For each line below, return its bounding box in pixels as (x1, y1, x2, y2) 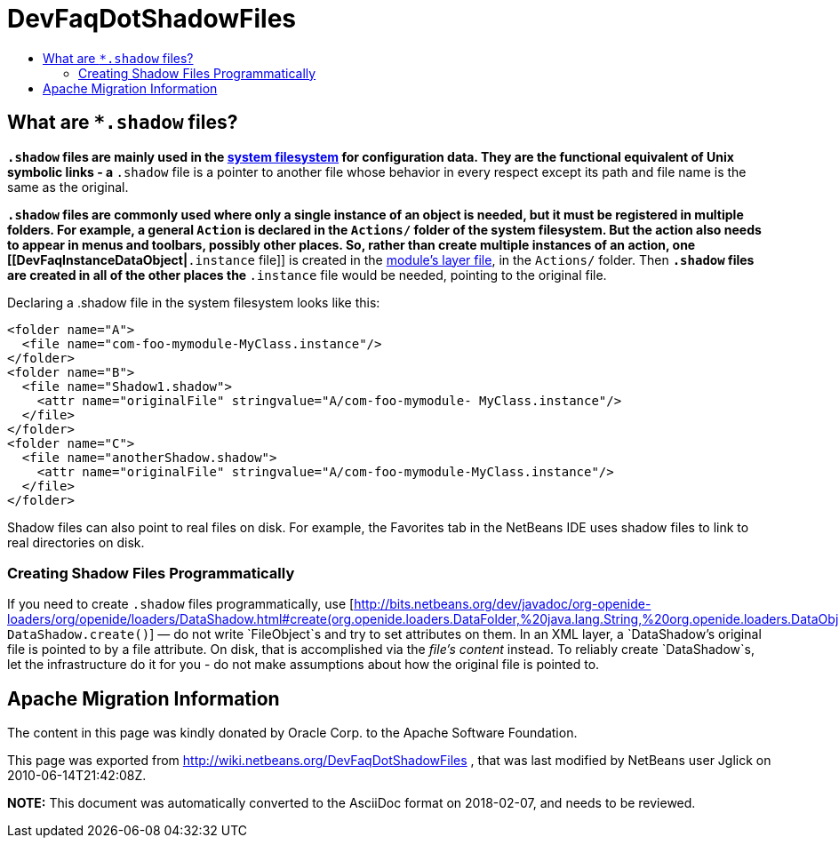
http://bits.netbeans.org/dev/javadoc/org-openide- (354, 596, 651, 612)
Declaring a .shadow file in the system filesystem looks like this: (7, 294, 380, 310)
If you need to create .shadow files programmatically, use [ (7, 596, 355, 612)
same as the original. (7, 179, 129, 195)
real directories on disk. (7, 534, 145, 550)
